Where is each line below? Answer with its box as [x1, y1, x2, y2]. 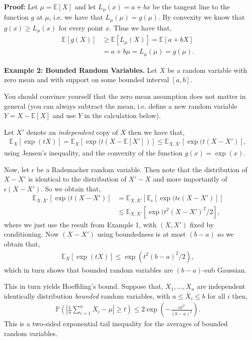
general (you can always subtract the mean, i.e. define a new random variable [4, 100, 237, 111]
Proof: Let [4, 1, 38, 11]
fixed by [189, 219, 214, 229]
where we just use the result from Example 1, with [4, 219, 157, 229]
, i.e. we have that [49, 12, 103, 22]
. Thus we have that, [109, 22, 172, 32]
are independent [197, 281, 246, 291]
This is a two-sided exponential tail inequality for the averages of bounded [4, 318, 228, 329]
